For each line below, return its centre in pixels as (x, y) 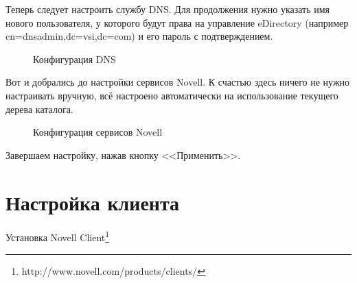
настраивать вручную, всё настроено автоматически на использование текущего (172, 95)
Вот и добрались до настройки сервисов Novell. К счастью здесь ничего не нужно (178, 82)
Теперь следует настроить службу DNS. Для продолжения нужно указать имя (168, 9)
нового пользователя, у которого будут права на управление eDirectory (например (177, 22)
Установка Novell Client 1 (58, 236)
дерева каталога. (39, 109)
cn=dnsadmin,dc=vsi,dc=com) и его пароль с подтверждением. (139, 36)
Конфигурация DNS (74, 59)
